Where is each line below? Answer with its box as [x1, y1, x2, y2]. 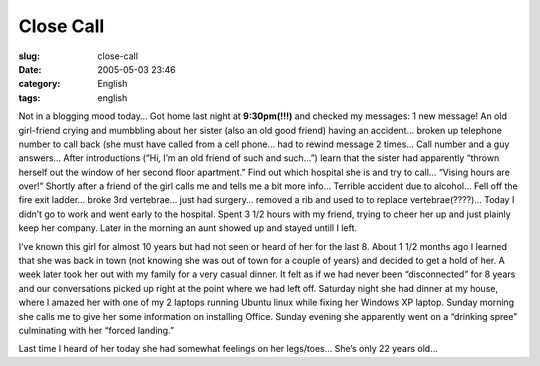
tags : [18, 91, 41, 104]
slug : [18, 50, 40, 62]
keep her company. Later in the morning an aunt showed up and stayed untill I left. [18, 222, 358, 234]
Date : [18, 63, 42, 75]
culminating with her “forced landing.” [18, 324, 175, 336]
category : [18, 78, 61, 90]
